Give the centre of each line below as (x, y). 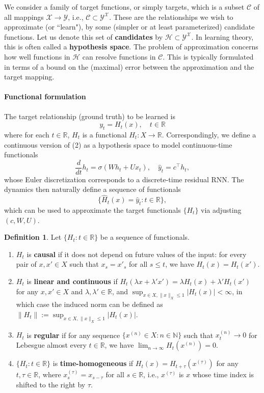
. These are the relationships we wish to (171, 17)
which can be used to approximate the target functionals (93, 209)
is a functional (104, 134)
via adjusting (221, 209)
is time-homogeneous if (93, 363)
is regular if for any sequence (73, 335)
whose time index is (223, 374)
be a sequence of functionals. (145, 237)
